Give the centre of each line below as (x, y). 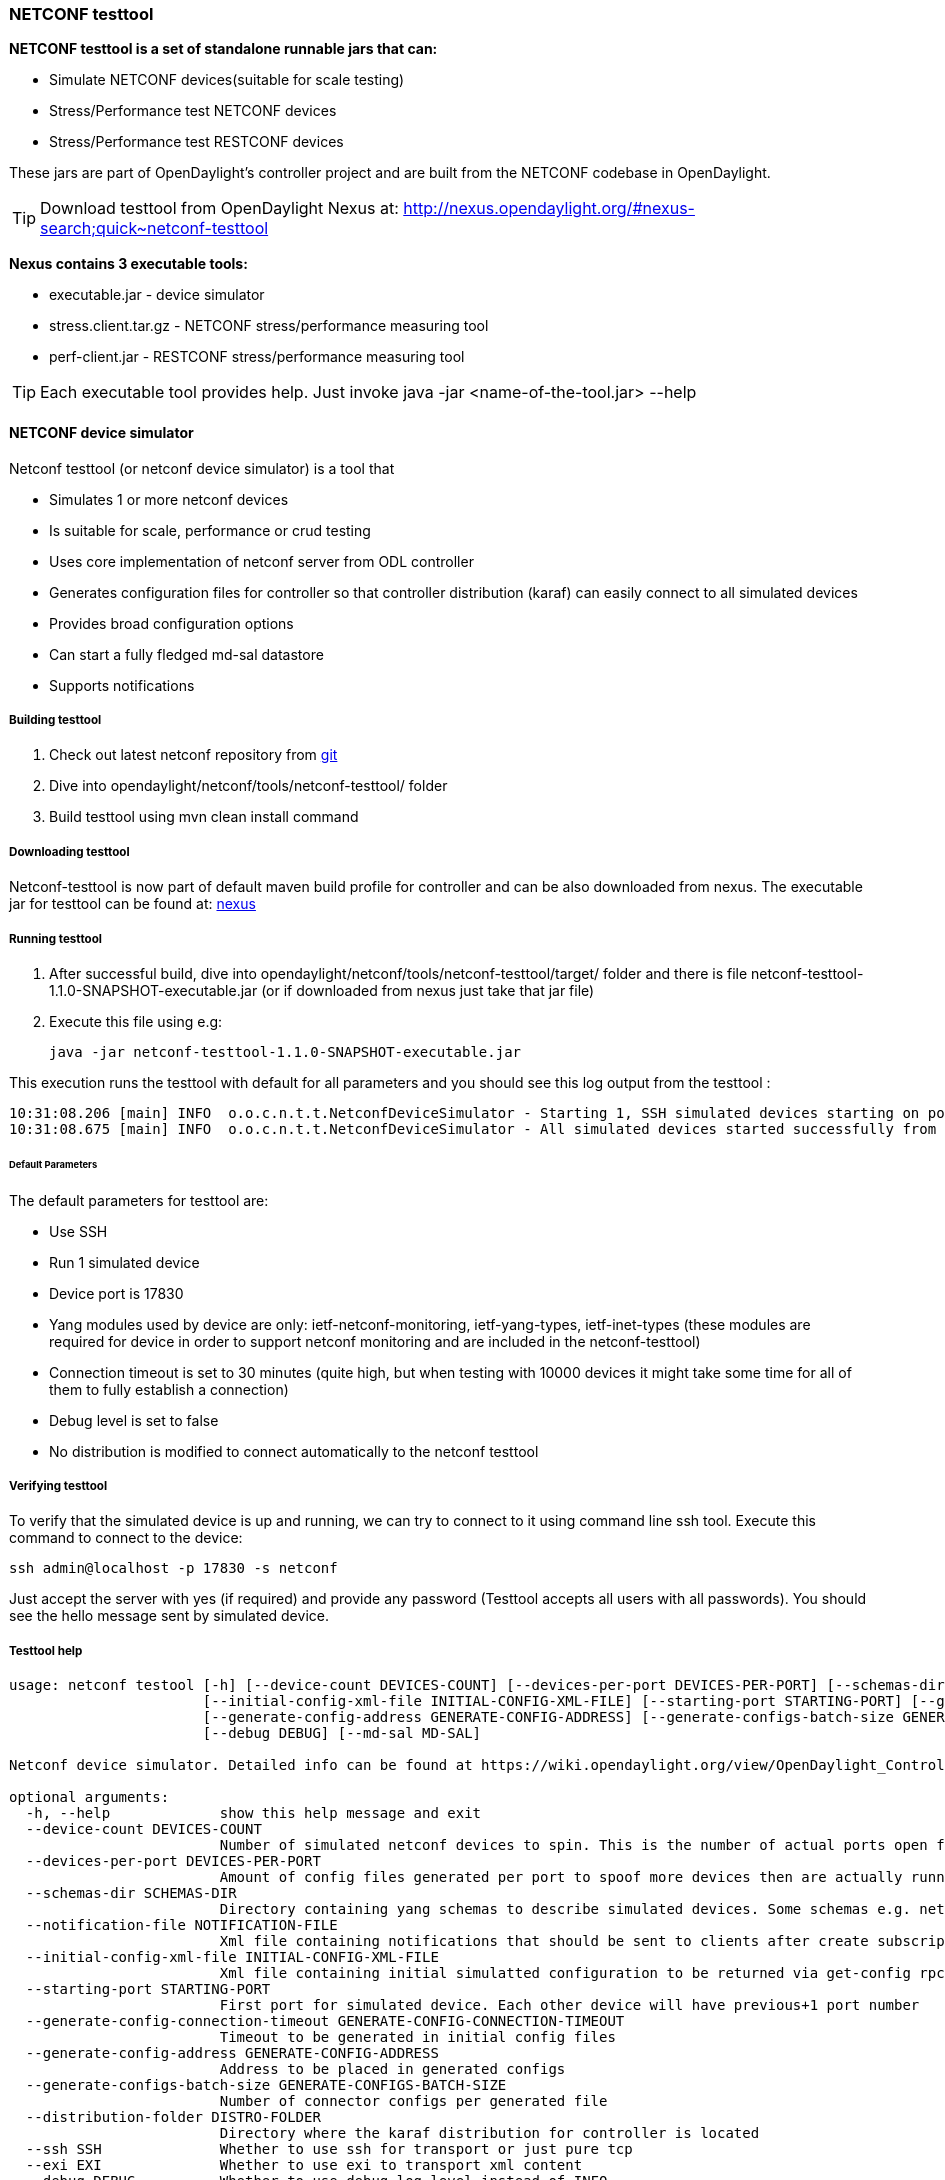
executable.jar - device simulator (157, 295)
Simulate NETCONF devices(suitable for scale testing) (227, 80)
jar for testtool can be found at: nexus (132, 904)
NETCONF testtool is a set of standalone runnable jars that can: (223, 49)
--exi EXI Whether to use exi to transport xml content (304, 2165)
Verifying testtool (58, 1486)
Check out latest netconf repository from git (193, 755)
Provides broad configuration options (171, 623)
